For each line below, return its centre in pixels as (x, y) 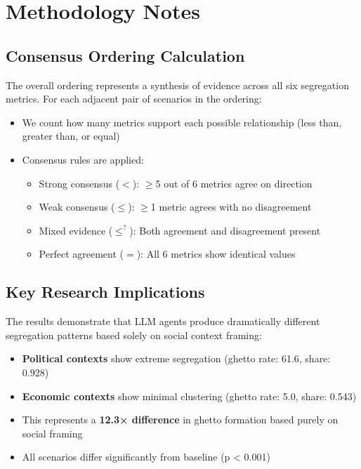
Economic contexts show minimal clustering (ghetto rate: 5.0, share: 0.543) (189, 396)
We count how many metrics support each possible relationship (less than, (182, 122)
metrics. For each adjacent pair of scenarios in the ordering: (134, 99)
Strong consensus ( (79, 183)
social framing (52, 433)
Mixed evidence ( (76, 230)
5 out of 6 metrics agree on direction (234, 183)
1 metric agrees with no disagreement (231, 207)
